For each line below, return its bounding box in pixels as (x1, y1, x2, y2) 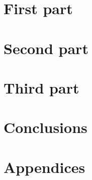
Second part (4, 37, 88, 58)
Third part (4, 77, 79, 98)
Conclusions (4, 117, 87, 138)
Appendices (4, 156, 85, 177)
